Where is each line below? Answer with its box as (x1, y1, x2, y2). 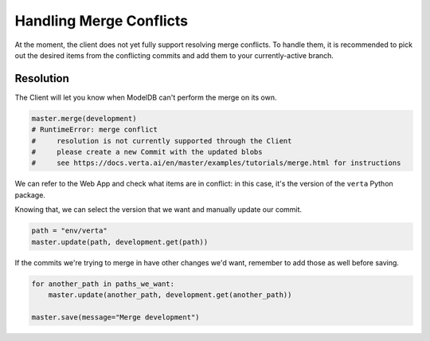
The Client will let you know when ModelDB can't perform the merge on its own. (14, 92, 278, 102)
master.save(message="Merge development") (31, 312, 200, 322)
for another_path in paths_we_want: (31, 279, 175, 288)
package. (14, 190, 45, 199)
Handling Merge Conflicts (14, 12, 189, 29)
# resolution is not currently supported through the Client (31, 136, 292, 145)
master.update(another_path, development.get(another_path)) (48, 290, 292, 299)
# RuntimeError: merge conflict (31, 125, 158, 135)
